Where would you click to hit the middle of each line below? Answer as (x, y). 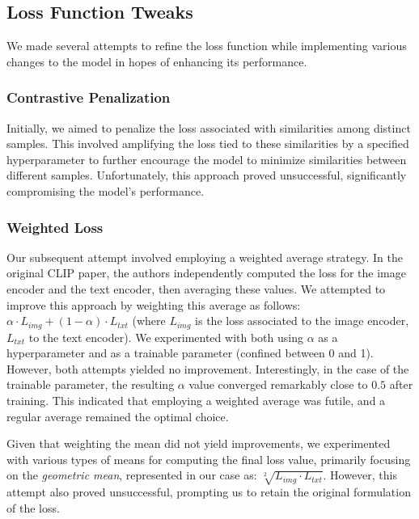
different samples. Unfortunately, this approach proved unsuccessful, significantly (207, 175)
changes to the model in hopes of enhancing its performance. (157, 61)
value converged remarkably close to (278, 384)
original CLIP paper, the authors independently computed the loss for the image (206, 273)
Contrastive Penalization (89, 97)
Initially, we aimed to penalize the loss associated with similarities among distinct (209, 127)
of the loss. (33, 507)
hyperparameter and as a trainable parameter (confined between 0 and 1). (190, 353)
